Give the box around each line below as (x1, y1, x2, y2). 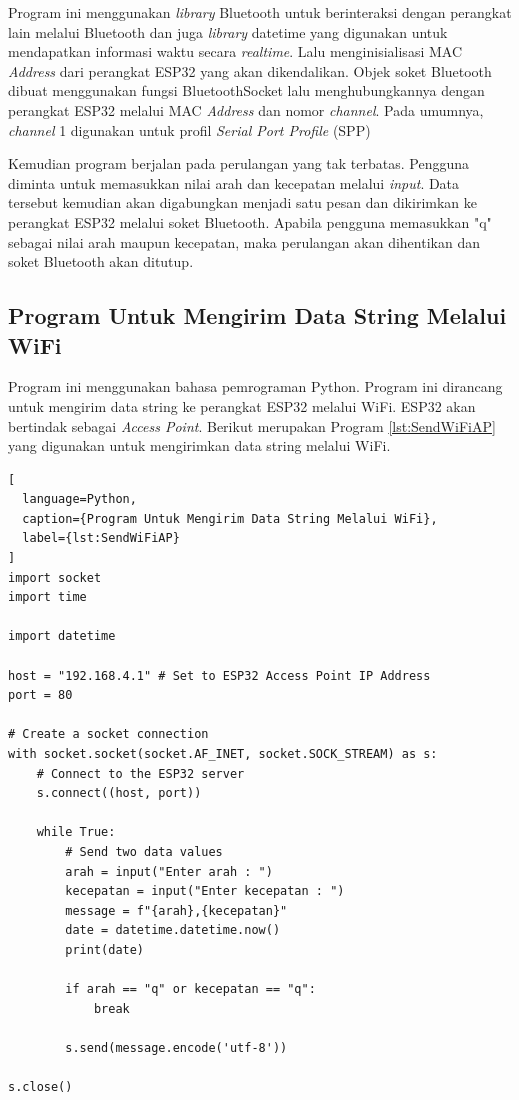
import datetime (8, 629, 116, 644)
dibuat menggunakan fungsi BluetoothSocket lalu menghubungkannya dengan (8, 80, 485, 101)
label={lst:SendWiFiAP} (22, 531, 180, 546)
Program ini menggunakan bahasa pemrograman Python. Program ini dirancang (8, 376, 503, 397)
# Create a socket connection (8, 727, 209, 742)
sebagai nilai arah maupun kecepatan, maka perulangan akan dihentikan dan (8, 231, 480, 252)
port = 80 (8, 688, 73, 703)
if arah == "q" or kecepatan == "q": (65, 982, 316, 997)
